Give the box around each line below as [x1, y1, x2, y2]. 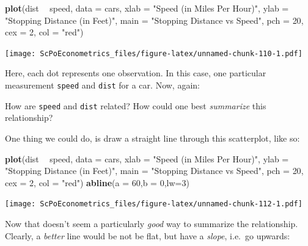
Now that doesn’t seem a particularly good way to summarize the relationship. [5, 217, 298, 230]
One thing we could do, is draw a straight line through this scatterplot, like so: [5, 131, 300, 144]
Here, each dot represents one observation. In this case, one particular [5, 67, 266, 79]
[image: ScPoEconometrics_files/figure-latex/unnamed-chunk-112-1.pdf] [5, 200, 302, 209]
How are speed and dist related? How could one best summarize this [5, 99, 266, 112]
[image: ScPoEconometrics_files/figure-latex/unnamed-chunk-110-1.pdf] [5, 49, 302, 58]
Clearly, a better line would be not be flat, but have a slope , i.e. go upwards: [5, 229, 290, 242]
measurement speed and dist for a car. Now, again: [5, 79, 200, 92]
